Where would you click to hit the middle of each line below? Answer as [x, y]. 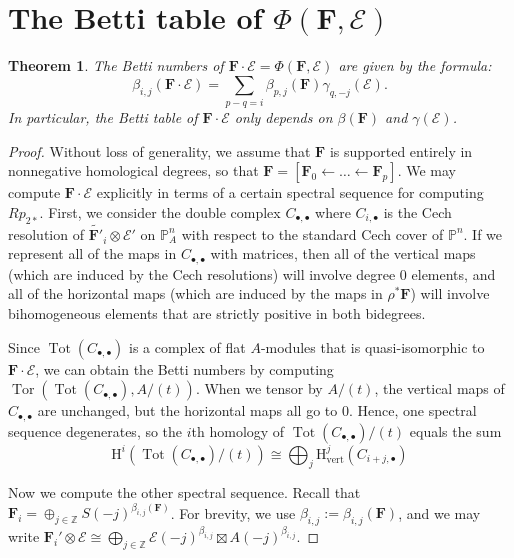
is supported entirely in [401, 150]
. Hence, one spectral [412, 410]
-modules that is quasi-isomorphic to [372, 346]
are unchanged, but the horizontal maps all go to [187, 410]
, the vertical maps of [439, 388]
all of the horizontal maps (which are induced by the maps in [195, 293]
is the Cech [417, 211]
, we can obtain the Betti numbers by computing [184, 368]
